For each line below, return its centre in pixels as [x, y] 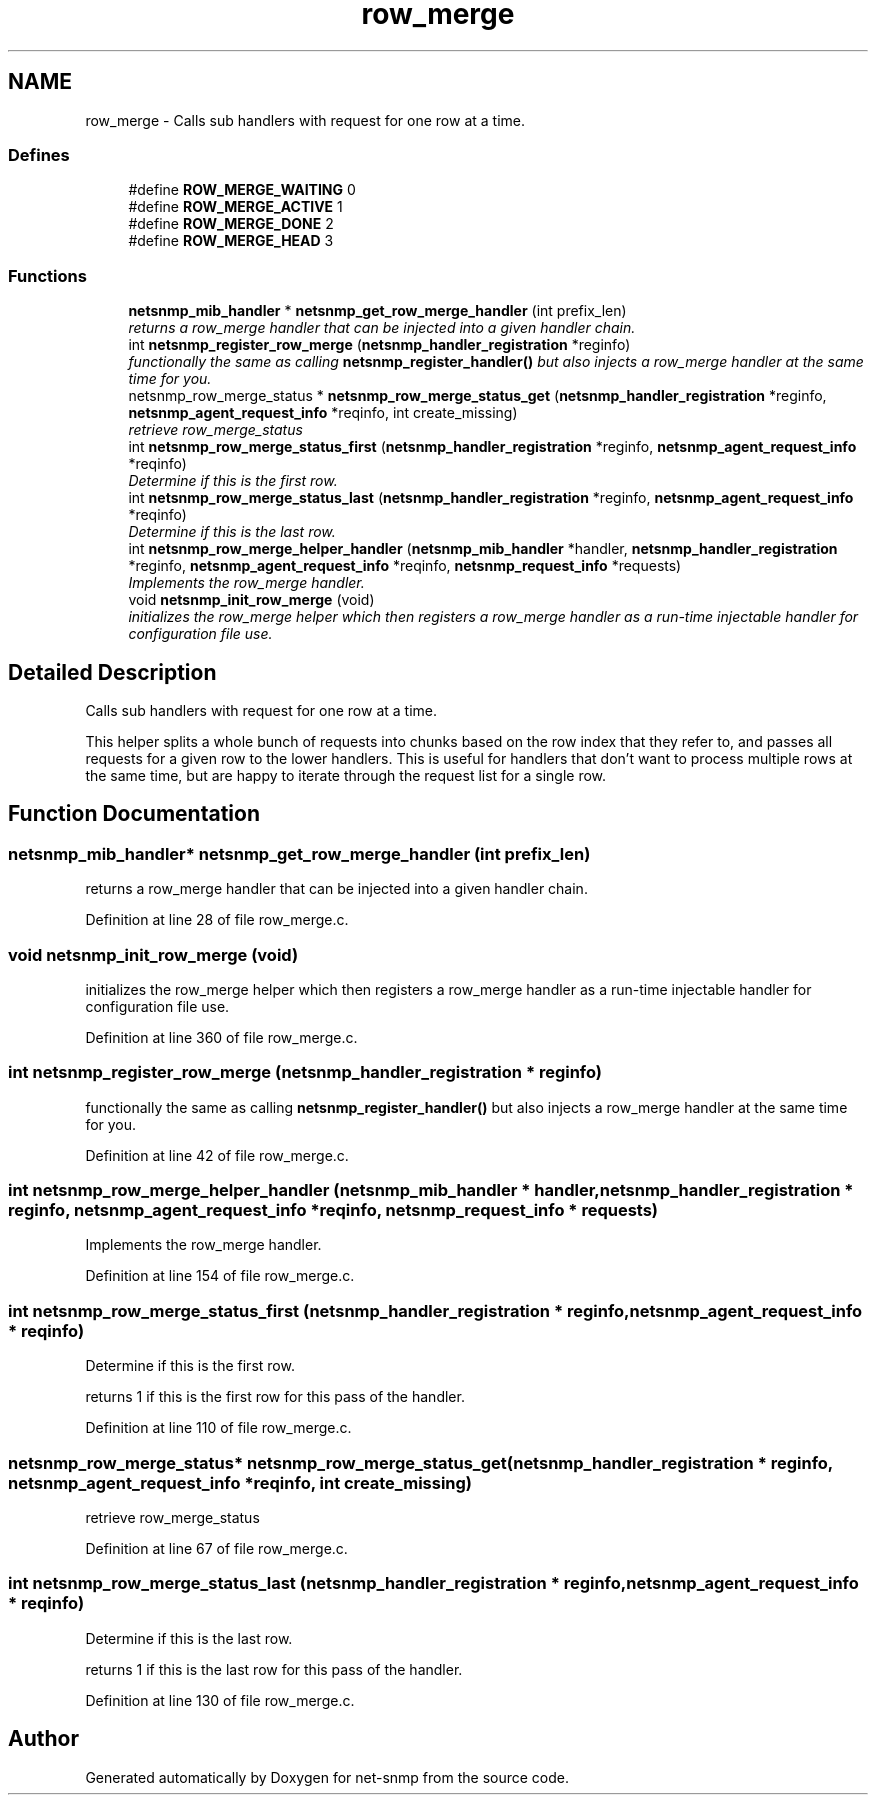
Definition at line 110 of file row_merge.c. [218, 1428]
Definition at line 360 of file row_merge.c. [221, 1037]
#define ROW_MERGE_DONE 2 [231, 224]
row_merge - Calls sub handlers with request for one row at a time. [305, 120]
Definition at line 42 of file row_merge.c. [217, 1155]
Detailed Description [112, 672]
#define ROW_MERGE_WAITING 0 [242, 190]
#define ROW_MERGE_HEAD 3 [231, 241]
